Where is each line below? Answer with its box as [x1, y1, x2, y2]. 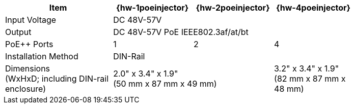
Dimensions [5, 63, 50, 74]
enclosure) [5, 84, 46, 94]
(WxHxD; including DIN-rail [5, 74, 109, 84]
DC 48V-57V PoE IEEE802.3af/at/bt [113, 27, 249, 37]
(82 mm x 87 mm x [274, 74, 346, 84]
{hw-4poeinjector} [276, 3, 351, 13]
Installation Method [5, 51, 78, 61]
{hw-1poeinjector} [116, 3, 189, 13]
